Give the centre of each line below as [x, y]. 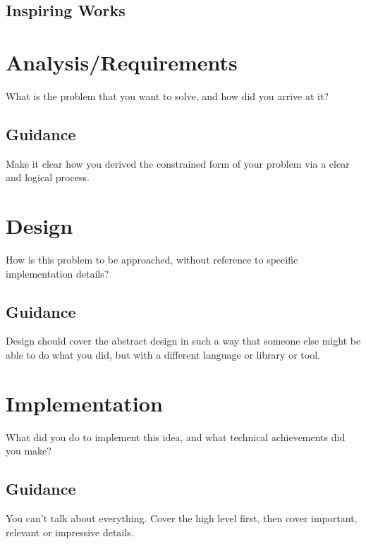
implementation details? [57, 273]
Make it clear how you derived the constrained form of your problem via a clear [178, 163]
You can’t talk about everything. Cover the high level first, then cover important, [182, 518]
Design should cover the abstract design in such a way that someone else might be [183, 341]
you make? [29, 451]
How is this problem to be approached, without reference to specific [152, 260]
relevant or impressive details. [70, 532]
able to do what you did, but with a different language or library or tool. [163, 354]
